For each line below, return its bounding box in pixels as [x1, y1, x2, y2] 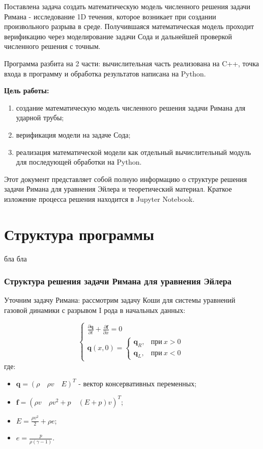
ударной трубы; [16, 112, 64, 123]
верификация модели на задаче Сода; [16, 129, 131, 140]
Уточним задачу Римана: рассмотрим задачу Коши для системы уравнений [4, 295, 236, 305]
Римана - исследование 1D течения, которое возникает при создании [4, 11, 216, 21]
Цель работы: [4, 85, 49, 96]
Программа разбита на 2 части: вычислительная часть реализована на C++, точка [4, 58, 259, 68]
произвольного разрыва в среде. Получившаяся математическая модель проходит [4, 21, 254, 32]
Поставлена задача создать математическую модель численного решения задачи [4, 1, 251, 11]
